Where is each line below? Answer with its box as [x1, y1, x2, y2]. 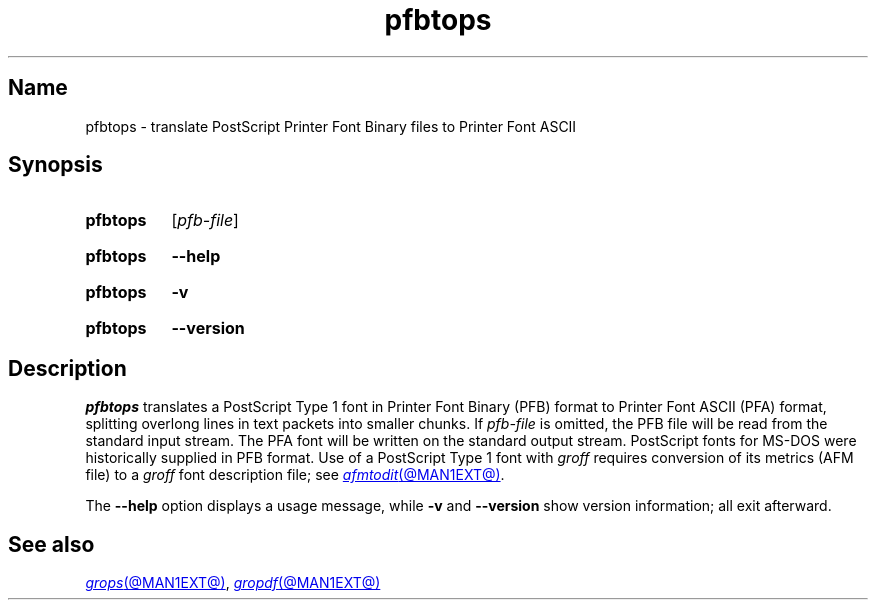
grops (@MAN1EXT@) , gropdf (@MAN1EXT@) [85, 574, 381, 592]
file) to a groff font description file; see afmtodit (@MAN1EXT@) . [85, 466, 505, 484]
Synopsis [8, 152, 103, 178]
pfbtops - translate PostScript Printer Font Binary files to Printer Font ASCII [85, 117, 577, 135]
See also [8, 531, 95, 557]
